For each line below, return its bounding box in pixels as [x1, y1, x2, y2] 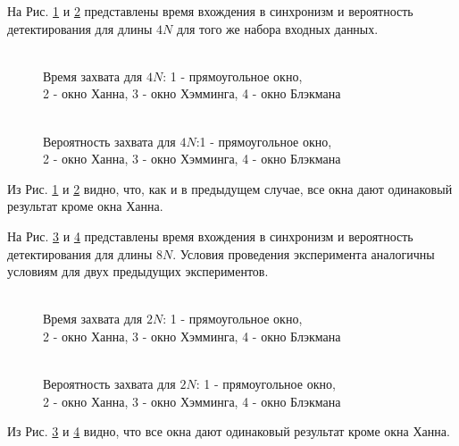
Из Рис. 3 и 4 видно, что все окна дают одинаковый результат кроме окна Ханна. [7, 422, 450, 441]
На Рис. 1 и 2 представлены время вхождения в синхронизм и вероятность [7, 2, 413, 20]
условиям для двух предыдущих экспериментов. [7, 262, 269, 281]
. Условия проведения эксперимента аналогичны [172, 244, 435, 263]
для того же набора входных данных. [176, 19, 379, 38]
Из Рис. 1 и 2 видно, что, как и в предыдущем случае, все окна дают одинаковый [7, 179, 453, 198]
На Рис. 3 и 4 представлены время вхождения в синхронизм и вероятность [7, 226, 413, 245]
